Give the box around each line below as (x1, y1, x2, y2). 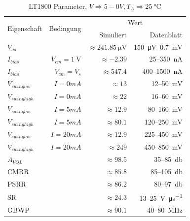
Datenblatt (150, 29, 183, 39)
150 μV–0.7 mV (133, 41, 183, 52)
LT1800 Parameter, (29, 1, 87, 11)
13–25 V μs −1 (139, 191, 183, 203)
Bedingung (49, 23, 81, 33)
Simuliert (99, 29, 127, 39)
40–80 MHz (147, 205, 183, 215)
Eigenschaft (7, 23, 42, 33)
